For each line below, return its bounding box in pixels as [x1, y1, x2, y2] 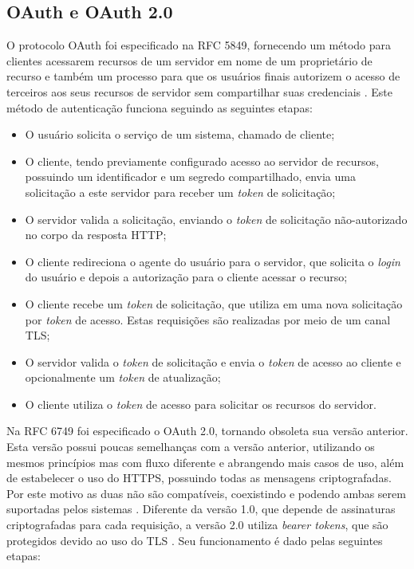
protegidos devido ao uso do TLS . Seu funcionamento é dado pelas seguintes [6, 532, 383, 548]
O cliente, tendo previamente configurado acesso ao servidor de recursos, [25, 152, 379, 169]
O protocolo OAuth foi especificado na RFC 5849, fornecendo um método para [6, 37, 392, 53]
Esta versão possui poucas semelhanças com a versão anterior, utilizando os [6, 438, 375, 455]
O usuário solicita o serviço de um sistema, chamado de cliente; [25, 126, 335, 143]
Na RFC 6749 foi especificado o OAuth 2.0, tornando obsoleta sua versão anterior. [6, 422, 408, 439]
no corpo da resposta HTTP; [25, 226, 167, 243]
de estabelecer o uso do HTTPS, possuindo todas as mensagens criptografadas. [6, 469, 392, 486]
